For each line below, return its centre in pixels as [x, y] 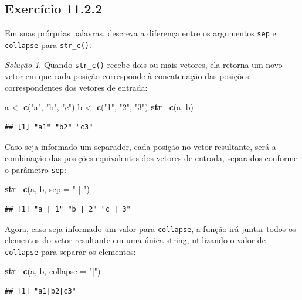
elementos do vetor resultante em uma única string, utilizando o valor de [135, 240]
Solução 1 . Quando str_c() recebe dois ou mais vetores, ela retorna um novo [144, 64]
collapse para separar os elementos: [70, 251]
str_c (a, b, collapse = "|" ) [53, 271]
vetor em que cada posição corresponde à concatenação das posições [127, 76]
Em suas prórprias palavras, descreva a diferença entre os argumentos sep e [140, 33]
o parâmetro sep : [35, 169]
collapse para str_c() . [48, 44]
